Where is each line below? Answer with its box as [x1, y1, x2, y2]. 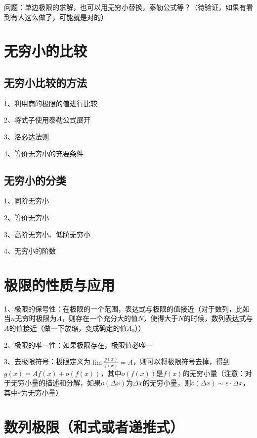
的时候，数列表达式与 [183, 313, 253, 323]
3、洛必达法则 [4, 131, 49, 141]
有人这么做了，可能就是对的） [10, 11, 108, 22]
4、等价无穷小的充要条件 [4, 148, 84, 158]
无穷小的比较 [4, 41, 87, 61]
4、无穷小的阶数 [4, 246, 56, 256]
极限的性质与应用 [4, 274, 115, 295]
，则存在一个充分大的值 [61, 313, 138, 323]
